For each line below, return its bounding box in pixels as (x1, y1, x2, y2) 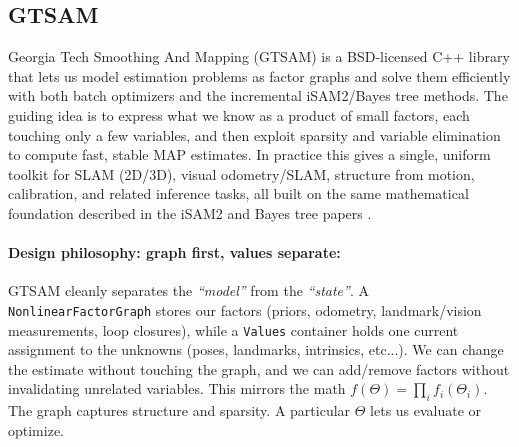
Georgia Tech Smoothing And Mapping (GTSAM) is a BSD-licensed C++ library (8, 46, 510, 67)
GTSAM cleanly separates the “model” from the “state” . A (8, 280, 369, 301)
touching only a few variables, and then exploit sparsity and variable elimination (8, 124, 501, 145)
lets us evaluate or (370, 400, 482, 421)
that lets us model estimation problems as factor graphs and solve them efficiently (8, 65, 511, 86)
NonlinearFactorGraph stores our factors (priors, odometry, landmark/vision (8, 299, 482, 320)
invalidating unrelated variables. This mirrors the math (8, 378, 346, 399)
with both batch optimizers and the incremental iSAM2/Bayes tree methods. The (8, 85, 508, 106)
